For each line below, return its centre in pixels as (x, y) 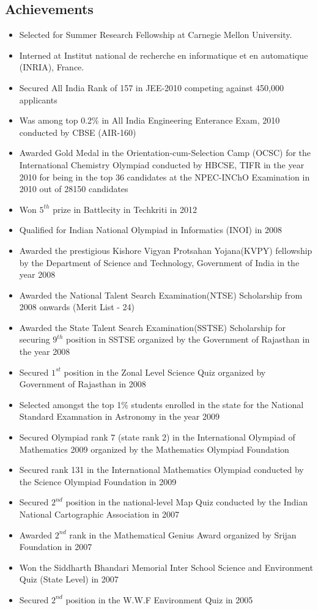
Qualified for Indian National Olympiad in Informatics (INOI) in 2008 (150, 230)
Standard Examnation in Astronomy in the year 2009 (119, 416)
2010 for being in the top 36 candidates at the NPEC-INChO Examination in (165, 177)
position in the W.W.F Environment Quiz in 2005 (159, 599)
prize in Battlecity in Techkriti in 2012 (125, 209)
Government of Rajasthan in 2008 (83, 384)
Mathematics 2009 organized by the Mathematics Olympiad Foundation (154, 449)
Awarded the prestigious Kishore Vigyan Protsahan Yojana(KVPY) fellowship (166, 250)
